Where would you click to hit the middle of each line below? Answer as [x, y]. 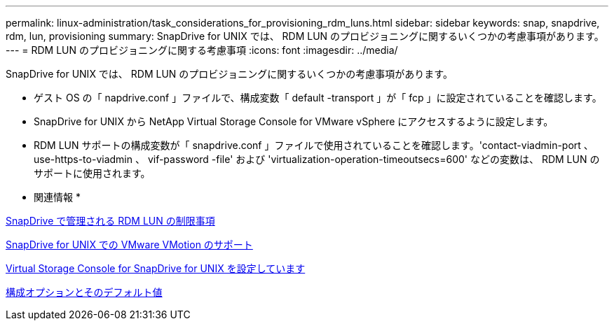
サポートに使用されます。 [92, 173]
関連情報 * [57, 197]
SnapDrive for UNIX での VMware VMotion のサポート [129, 244]
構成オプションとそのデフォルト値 [84, 292]
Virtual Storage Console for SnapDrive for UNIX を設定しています [156, 268]
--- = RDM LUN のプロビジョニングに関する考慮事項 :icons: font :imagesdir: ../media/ [202, 50]
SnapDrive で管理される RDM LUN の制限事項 [110, 221]
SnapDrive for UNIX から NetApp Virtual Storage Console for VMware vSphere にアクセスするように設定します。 [294, 121]
